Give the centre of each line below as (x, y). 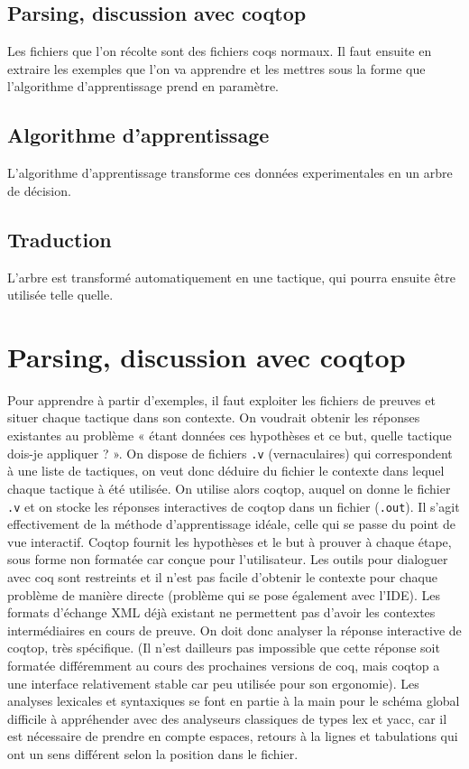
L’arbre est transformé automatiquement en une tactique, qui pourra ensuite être (231, 277)
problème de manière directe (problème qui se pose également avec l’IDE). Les (224, 594)
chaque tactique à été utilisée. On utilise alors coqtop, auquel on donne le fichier (229, 488)
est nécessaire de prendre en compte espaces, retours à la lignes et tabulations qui (233, 736)
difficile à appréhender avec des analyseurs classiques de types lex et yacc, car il (227, 718)
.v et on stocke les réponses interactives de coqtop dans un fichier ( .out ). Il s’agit (234, 506)
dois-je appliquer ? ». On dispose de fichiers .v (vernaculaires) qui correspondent (230, 453)
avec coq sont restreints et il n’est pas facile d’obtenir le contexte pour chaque (222, 576)
